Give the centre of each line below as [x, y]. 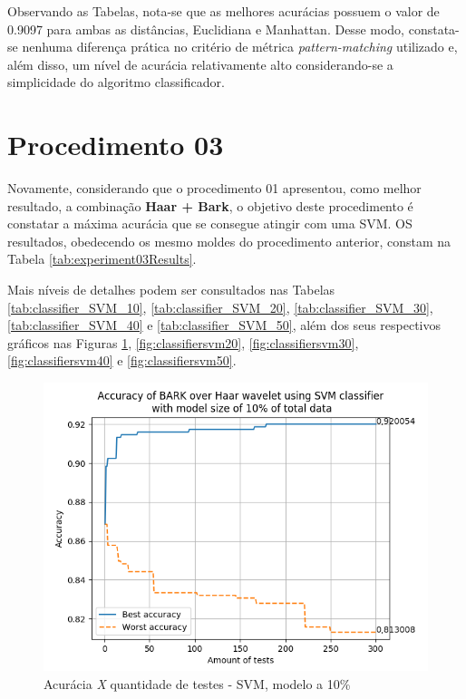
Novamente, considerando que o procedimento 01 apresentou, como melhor [214, 188]
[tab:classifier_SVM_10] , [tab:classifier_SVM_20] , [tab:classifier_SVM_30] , [220, 307]
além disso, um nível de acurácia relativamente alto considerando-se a [200, 64]
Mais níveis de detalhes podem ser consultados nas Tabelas [171, 290]
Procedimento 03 [116, 145]
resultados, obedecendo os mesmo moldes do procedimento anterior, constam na [229, 241]
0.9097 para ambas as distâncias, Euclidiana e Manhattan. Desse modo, [206, 29]
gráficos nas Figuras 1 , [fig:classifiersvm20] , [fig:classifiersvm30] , [183, 342]
